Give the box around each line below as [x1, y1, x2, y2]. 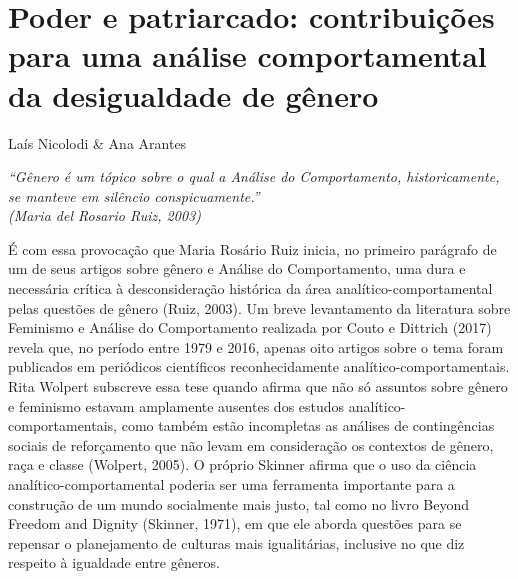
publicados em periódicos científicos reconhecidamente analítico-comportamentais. [8, 356, 510, 377]
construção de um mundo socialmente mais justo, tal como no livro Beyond [8, 493, 469, 514]
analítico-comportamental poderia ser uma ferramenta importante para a [8, 474, 455, 494]
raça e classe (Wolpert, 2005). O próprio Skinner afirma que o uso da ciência [8, 454, 477, 475]
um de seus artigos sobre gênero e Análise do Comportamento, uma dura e [8, 258, 466, 279]
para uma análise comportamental [8, 35, 487, 76]
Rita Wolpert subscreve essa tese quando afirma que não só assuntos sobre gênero [8, 376, 508, 397]
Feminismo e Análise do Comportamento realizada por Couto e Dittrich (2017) [8, 317, 492, 338]
